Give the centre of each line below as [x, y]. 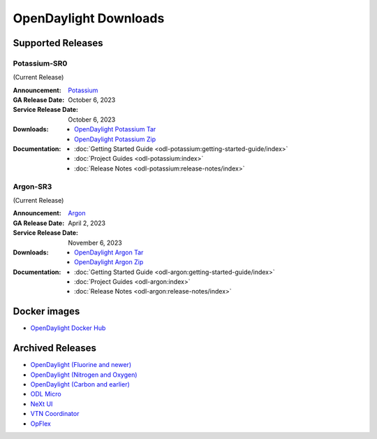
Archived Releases [55, 348]
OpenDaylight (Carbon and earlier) [80, 384]
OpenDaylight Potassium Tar [115, 129]
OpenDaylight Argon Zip [109, 262]
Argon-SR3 [32, 187]
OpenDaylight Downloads [89, 18]
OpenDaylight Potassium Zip [115, 139]
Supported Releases [58, 43]
